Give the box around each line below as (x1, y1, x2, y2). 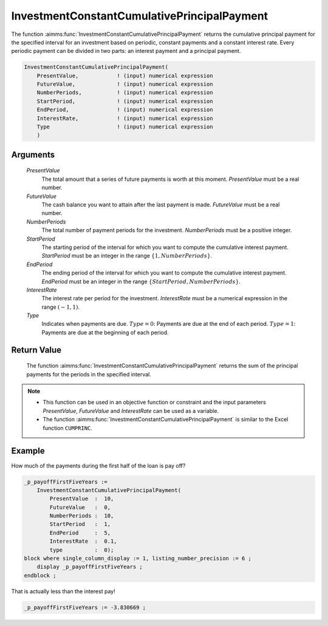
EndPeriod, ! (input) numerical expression (36, 107, 213, 113)
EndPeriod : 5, (49, 529, 111, 536)
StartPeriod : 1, (49, 521, 111, 528)
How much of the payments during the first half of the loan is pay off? (11, 462, 186, 469)
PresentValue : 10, (49, 495, 114, 502)
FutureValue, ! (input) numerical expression (36, 81, 213, 88)
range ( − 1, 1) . (41, 303, 80, 311)
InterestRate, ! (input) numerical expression (36, 114, 213, 122)
